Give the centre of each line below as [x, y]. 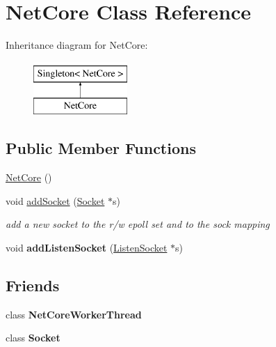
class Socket [33, 338]
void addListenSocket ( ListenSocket [87, 247]
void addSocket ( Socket [55, 200]
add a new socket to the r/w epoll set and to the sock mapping [138, 224]
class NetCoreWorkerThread [74, 314]
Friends [33, 285]
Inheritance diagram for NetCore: [77, 45]
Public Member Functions [101, 148]
